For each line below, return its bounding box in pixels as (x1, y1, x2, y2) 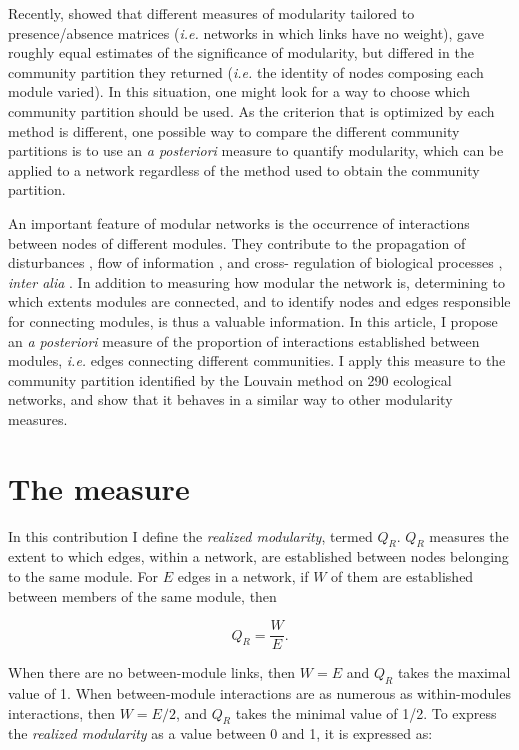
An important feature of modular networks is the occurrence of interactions (8, 212, 470, 233)
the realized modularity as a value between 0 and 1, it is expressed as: (8, 723, 433, 744)
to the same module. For (8, 565, 159, 586)
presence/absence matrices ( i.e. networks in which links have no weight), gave (8, 22, 484, 43)
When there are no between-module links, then (8, 662, 296, 683)
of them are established (331, 565, 474, 586)
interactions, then (8, 702, 116, 723)
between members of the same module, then (8, 585, 277, 606)
